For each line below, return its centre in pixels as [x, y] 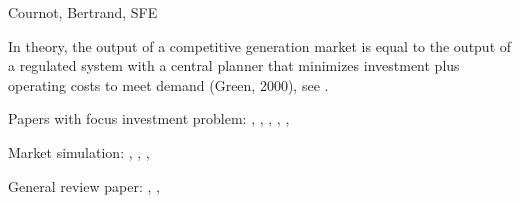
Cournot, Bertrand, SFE [83, 12]
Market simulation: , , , [79, 151]
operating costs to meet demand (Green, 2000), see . [168, 84]
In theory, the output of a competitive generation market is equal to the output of [260, 45]
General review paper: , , [84, 185]
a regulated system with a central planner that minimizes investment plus [234, 65]
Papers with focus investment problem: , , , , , [149, 118]
